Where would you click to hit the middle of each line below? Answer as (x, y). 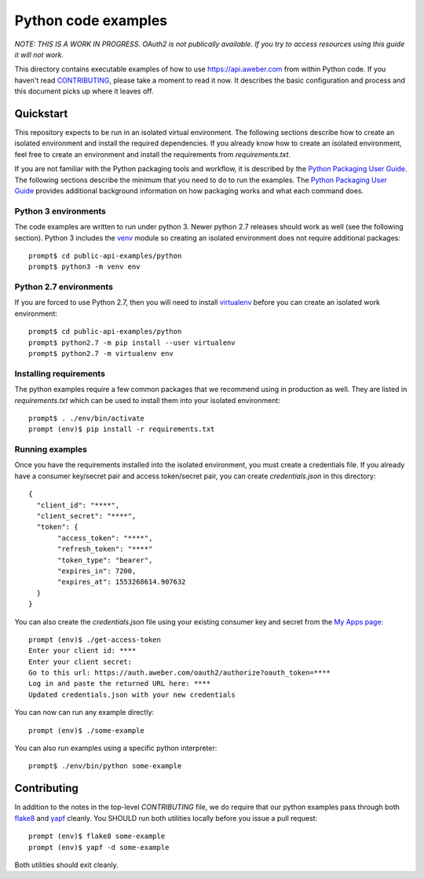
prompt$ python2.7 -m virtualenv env (101, 353)
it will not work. (39, 54)
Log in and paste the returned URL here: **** (120, 684)
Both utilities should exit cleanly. (67, 865)
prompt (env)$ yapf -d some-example (99, 847)
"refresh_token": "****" (105, 549)
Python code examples (91, 20)
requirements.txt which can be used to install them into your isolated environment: (147, 400)
